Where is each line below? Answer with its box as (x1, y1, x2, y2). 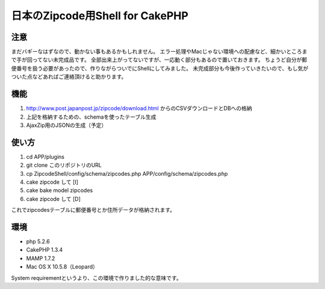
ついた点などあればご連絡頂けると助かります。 (11, 73, 127, 81)
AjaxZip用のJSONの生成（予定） (26, 121, 107, 129)
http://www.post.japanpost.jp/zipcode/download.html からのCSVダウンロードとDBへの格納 (26, 105, 252, 112)
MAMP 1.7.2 (26, 255, 55, 262)
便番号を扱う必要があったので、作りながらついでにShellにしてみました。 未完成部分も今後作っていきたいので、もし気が (11, 64, 309, 72)
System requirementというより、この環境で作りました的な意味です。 (11, 274, 182, 281)
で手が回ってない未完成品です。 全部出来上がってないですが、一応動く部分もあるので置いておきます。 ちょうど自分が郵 (11, 56, 308, 63)
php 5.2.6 (26, 238, 51, 245)
